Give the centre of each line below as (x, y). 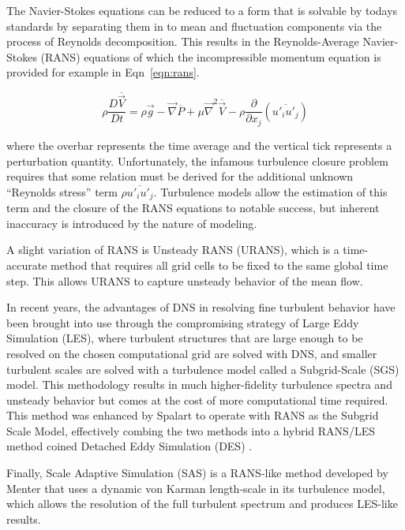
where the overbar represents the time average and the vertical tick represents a (199, 145)
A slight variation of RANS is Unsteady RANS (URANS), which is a (173, 250)
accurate (27, 265)
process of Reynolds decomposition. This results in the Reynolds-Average (183, 41)
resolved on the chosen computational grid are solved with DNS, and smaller (192, 353)
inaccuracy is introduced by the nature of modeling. (132, 223)
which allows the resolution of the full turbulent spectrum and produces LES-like (202, 504)
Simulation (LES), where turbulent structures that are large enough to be (185, 338)
